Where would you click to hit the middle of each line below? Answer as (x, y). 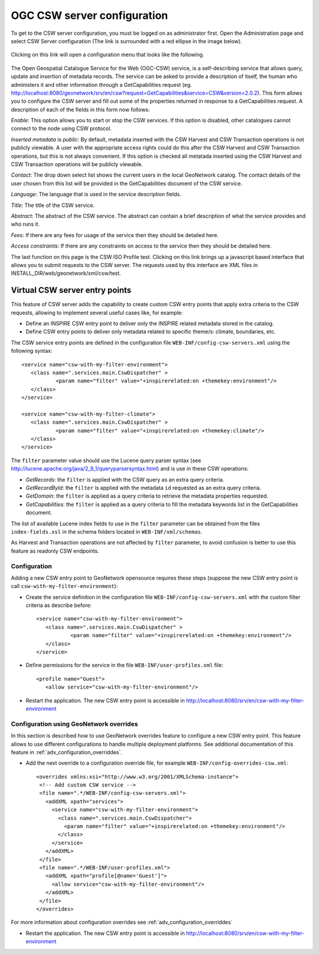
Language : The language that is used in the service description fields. (96, 194)
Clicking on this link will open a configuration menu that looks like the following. (108, 55)
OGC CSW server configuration (89, 15)
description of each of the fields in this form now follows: (80, 109)
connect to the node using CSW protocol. (61, 129)
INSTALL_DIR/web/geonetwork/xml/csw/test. (66, 273)
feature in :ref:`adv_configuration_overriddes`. (66, 752)
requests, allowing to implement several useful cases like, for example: (97, 313)
